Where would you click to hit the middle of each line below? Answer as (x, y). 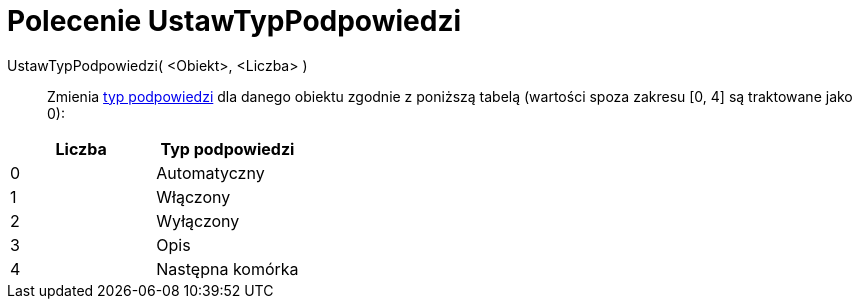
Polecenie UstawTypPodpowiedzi (234, 21)
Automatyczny (210, 172)
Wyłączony (198, 220)
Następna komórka (227, 268)
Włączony (193, 196)
